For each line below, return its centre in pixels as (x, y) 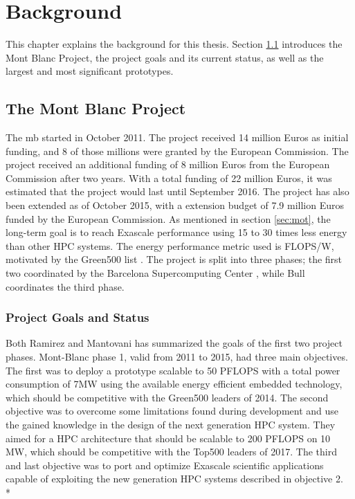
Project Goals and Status (78, 317)
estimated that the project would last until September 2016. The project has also (177, 191)
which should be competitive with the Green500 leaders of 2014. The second (167, 397)
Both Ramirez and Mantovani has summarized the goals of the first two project (174, 343)
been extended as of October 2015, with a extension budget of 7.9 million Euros (175, 205)
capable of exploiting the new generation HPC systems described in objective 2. (174, 479)
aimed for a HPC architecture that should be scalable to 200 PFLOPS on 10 (168, 438)
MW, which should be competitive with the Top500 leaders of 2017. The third (171, 452)
